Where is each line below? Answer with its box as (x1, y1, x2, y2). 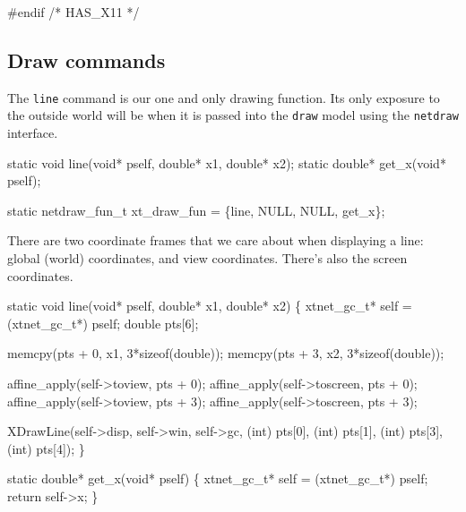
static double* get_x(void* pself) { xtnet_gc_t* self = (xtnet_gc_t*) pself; (7, 469, 428, 488)
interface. (7, 124, 58, 142)
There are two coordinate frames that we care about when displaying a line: (7, 231, 424, 250)
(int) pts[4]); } (7, 439, 85, 457)
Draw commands (7, 46, 166, 73)
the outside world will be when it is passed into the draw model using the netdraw (7, 106, 459, 124)
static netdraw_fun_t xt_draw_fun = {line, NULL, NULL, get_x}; (7, 201, 385, 219)
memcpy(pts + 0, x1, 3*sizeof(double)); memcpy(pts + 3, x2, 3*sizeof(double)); (7, 344, 444, 363)
